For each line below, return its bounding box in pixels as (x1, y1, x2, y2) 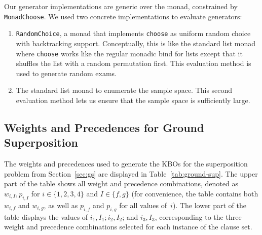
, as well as (44, 199, 78, 210)
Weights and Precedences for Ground (4, 119, 204, 135)
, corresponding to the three (155, 211, 242, 222)
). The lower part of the (172, 199, 246, 210)
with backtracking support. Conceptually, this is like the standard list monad (16, 38, 256, 48)
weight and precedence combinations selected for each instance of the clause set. (4, 221, 252, 232)
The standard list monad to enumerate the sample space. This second (16, 85, 233, 95)
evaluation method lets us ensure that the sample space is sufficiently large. (16, 94, 250, 105)
